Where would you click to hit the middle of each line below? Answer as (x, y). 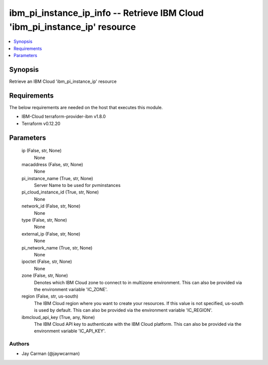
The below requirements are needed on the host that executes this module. (86, 107)
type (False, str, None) (44, 220)
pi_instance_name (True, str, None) (57, 178)
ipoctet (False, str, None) (47, 262)
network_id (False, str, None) (51, 206)
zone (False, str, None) (45, 276)
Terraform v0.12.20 (41, 123)
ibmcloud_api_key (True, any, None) (58, 317)
